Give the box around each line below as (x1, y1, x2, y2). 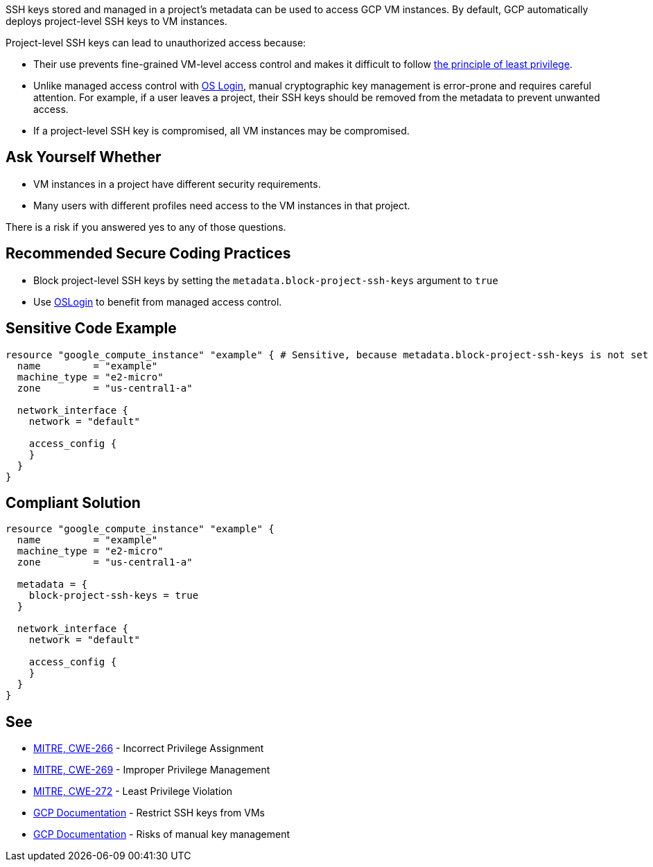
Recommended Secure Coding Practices (6, 245, 291, 263)
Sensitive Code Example (6, 319, 177, 338)
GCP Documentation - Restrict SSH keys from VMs (33, 807, 265, 819)
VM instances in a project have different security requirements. (33, 177, 321, 190)
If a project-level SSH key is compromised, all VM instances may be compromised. (33, 125, 410, 137)
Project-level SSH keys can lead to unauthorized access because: (6, 37, 306, 49)
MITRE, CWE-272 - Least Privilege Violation (33, 785, 233, 798)
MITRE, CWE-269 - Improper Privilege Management (33, 764, 270, 776)
